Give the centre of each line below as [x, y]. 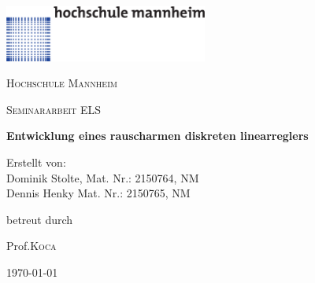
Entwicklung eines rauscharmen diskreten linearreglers [157, 136]
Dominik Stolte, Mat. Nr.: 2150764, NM [103, 177]
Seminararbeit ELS [54, 109]
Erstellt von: [36, 162]
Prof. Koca [31, 246]
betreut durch [40, 219]
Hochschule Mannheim [62, 83]
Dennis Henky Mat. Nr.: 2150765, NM [98, 193]
